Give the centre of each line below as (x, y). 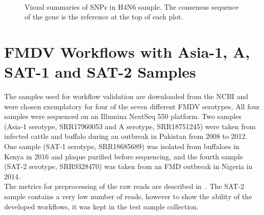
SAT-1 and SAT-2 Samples (100, 72)
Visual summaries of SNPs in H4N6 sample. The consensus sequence (132, 6)
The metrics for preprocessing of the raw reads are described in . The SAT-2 (124, 186)
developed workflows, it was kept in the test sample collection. (102, 206)
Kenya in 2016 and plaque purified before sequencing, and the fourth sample (124, 156)
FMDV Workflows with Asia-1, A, (127, 51)
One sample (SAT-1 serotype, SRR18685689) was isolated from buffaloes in (122, 146)
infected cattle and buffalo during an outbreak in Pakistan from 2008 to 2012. (126, 136)
